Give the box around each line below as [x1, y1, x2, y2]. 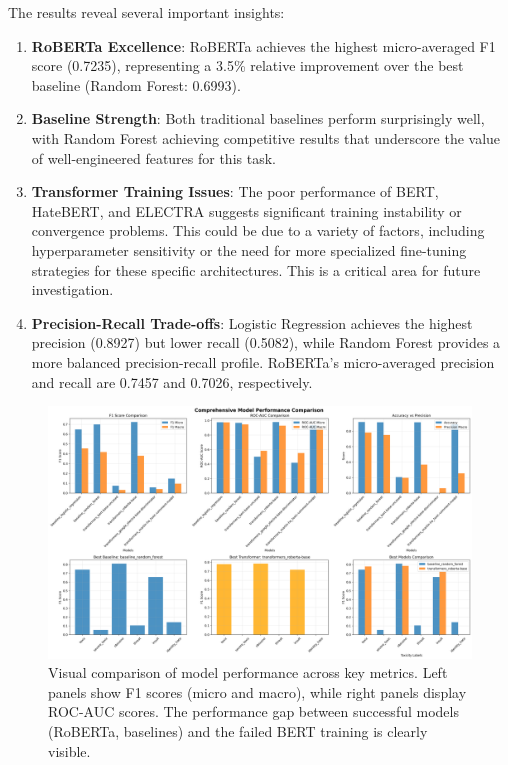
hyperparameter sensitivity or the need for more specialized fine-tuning [31, 239, 467, 260]
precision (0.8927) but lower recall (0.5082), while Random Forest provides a [31, 332, 501, 353]
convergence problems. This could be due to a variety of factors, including [31, 220, 485, 241]
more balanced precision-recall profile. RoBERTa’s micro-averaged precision [31, 351, 495, 372]
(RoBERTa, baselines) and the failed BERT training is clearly [48, 721, 428, 742]
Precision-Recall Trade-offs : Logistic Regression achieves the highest [31, 312, 473, 333]
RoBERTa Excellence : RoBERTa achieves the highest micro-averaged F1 [31, 35, 496, 56]
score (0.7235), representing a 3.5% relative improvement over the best [31, 55, 464, 76]
